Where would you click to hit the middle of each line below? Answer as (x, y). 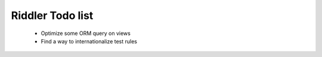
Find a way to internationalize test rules (89, 41)
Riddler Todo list (52, 15)
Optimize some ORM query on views (86, 33)
